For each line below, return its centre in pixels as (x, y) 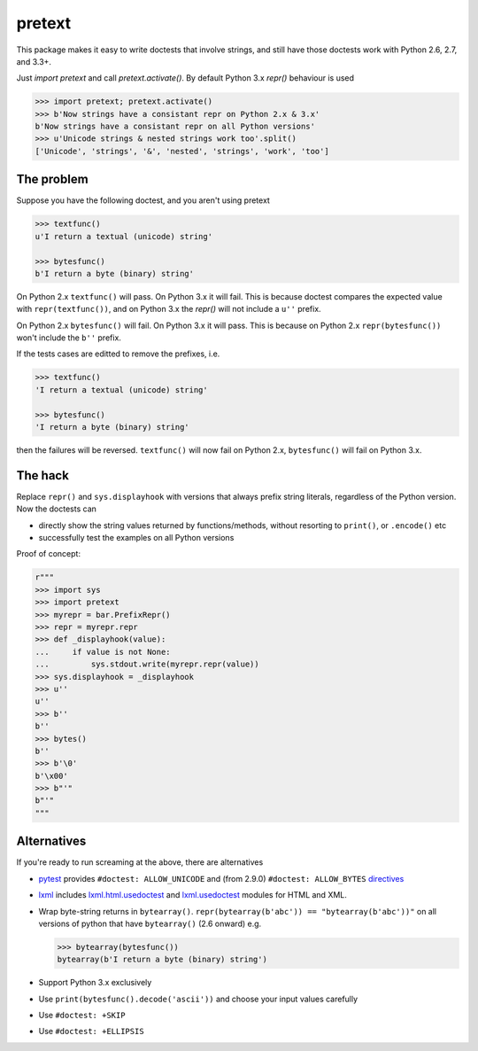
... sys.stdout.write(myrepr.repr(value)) (147, 664)
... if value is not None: (103, 652)
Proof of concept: (49, 554)
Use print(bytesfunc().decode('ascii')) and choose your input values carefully (198, 999)
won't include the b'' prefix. (69, 338)
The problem (52, 179)
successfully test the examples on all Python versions (136, 538)
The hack (43, 475)
